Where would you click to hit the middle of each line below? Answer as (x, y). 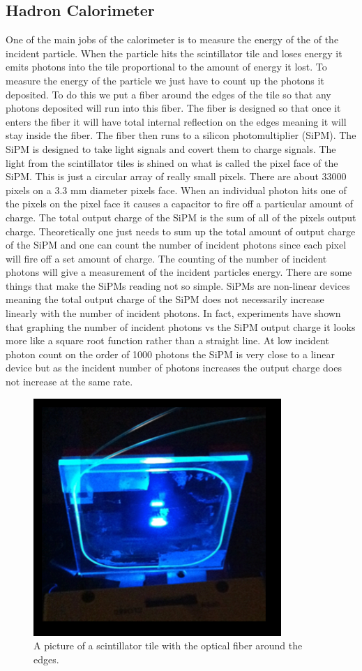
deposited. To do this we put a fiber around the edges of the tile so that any (168, 94)
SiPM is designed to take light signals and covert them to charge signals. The (171, 148)
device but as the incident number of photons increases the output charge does (174, 368)
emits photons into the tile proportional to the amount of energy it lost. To (166, 67)
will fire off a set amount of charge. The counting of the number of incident (166, 258)
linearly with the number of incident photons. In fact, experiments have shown (173, 313)
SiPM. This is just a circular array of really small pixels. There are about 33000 (176, 176)
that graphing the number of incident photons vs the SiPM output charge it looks (181, 326)
